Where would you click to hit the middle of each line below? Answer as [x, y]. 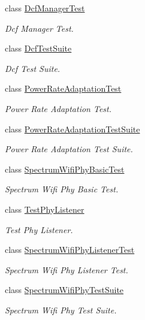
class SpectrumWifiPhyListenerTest [70, 250]
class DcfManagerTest [45, 8]
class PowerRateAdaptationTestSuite [72, 129]
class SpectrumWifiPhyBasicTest [65, 169]
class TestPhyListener [45, 209]
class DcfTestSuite [38, 48]
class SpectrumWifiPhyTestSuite [64, 290]
